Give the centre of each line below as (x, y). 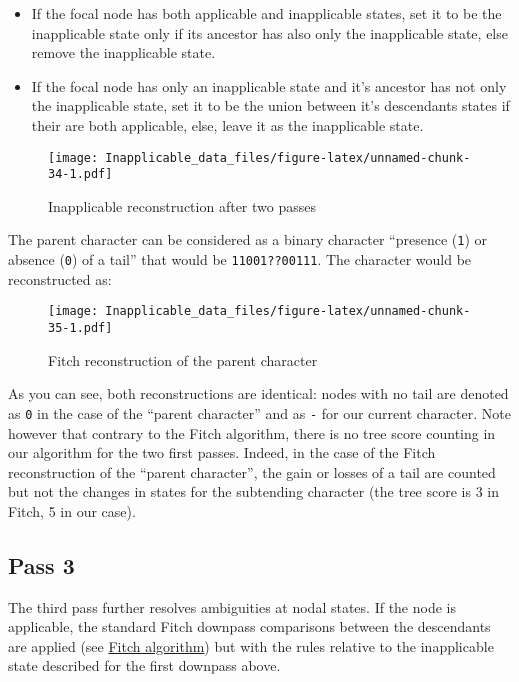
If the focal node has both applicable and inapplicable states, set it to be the (266, 13)
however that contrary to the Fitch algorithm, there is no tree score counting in (252, 432)
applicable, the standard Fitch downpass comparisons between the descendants (249, 626)
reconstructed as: (60, 278)
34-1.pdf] (80, 174)
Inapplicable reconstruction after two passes (182, 205)
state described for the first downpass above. (144, 665)
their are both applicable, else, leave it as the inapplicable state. (227, 124)
